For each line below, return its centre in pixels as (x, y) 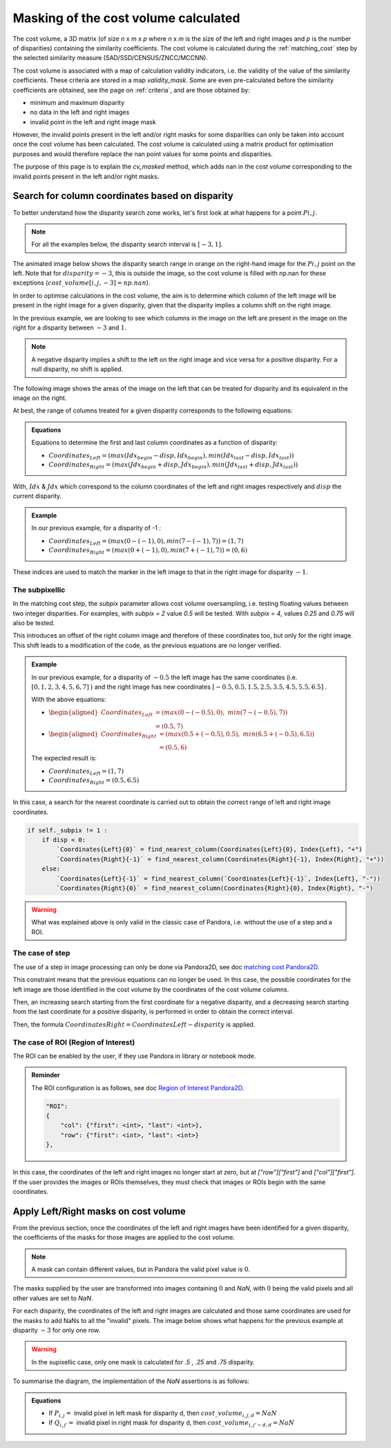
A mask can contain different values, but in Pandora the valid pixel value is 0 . (141, 1269)
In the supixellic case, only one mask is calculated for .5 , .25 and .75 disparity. (143, 1362)
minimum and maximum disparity (77, 102)
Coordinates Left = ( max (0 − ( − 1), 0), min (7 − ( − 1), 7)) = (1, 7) (146, 542)
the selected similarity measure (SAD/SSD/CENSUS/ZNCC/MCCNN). (111, 58)
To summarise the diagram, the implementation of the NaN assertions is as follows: (131, 1381)
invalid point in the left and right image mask (93, 122)
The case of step (41, 953)
